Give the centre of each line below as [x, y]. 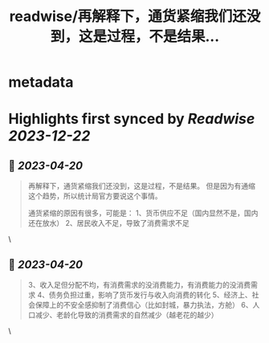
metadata [41, 82]
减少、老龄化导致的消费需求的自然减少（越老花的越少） [126, 315]
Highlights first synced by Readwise [132, 119]
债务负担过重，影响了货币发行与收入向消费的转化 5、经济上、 [151, 295]
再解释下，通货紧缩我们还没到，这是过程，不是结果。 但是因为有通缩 [141, 186]
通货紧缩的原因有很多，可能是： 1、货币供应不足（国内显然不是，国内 [143, 213]
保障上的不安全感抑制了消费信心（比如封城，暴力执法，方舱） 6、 [144, 305]
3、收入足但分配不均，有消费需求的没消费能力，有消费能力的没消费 [139, 285]
